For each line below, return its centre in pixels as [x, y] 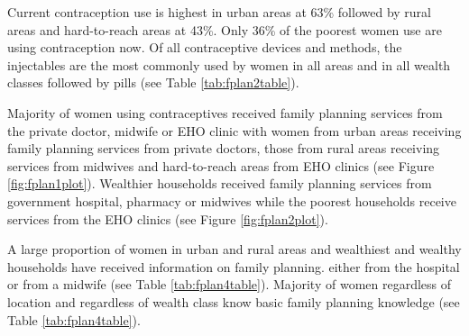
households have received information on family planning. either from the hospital [234, 266]
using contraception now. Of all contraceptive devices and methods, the [205, 47]
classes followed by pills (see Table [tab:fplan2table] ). [153, 82]
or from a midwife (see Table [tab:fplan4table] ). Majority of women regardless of [230, 284]
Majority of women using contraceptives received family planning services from [225, 112]
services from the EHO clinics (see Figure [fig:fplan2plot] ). [168, 218]
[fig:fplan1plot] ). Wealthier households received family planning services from [220, 183]
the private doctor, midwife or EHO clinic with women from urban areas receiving [234, 130]
